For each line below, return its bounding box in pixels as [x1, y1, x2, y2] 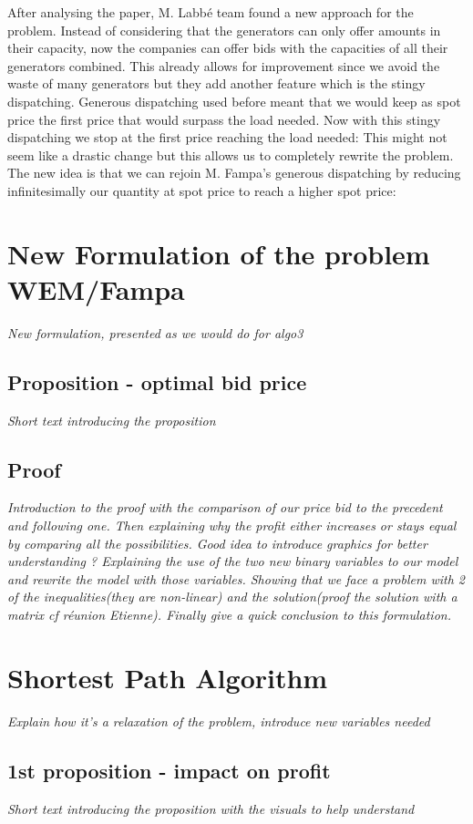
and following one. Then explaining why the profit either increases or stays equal [7, 516, 457, 535]
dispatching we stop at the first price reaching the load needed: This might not [7, 128, 447, 147]
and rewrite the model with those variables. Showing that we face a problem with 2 [7, 569, 465, 588]
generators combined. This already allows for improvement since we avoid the [7, 56, 440, 75]
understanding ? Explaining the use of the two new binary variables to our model [7, 551, 458, 571]
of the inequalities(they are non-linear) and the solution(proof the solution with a [7, 587, 458, 606]
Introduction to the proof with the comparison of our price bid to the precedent [7, 498, 443, 517]
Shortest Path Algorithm [7, 658, 328, 695]
